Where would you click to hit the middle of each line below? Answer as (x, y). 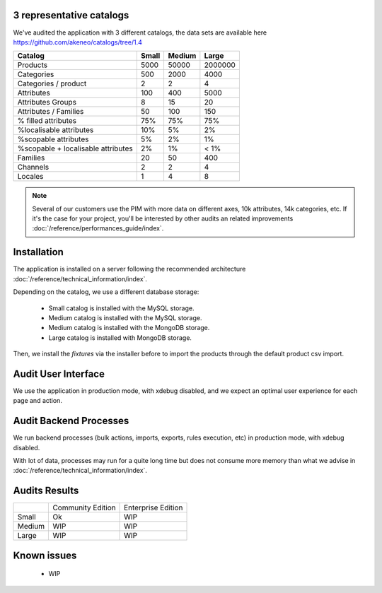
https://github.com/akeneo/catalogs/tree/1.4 (78, 42)
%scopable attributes (53, 139)
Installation (38, 252)
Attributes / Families (51, 112)
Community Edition (84, 507)
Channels (33, 168)
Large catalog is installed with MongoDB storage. (120, 337)
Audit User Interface (59, 374)
